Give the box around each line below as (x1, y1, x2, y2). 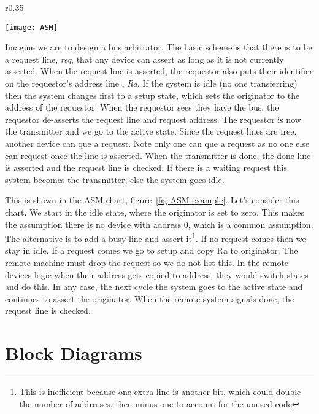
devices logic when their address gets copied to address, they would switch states (5, 268, 309, 281)
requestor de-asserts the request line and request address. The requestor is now (5, 112, 301, 125)
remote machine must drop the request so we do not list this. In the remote (5, 256, 289, 268)
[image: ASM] (5, 23, 58, 32)
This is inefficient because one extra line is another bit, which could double (19, 385, 301, 398)
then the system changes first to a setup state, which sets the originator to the (5, 88, 300, 101)
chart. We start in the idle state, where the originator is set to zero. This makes (5, 205, 304, 218)
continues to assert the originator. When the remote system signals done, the (5, 292, 294, 305)
